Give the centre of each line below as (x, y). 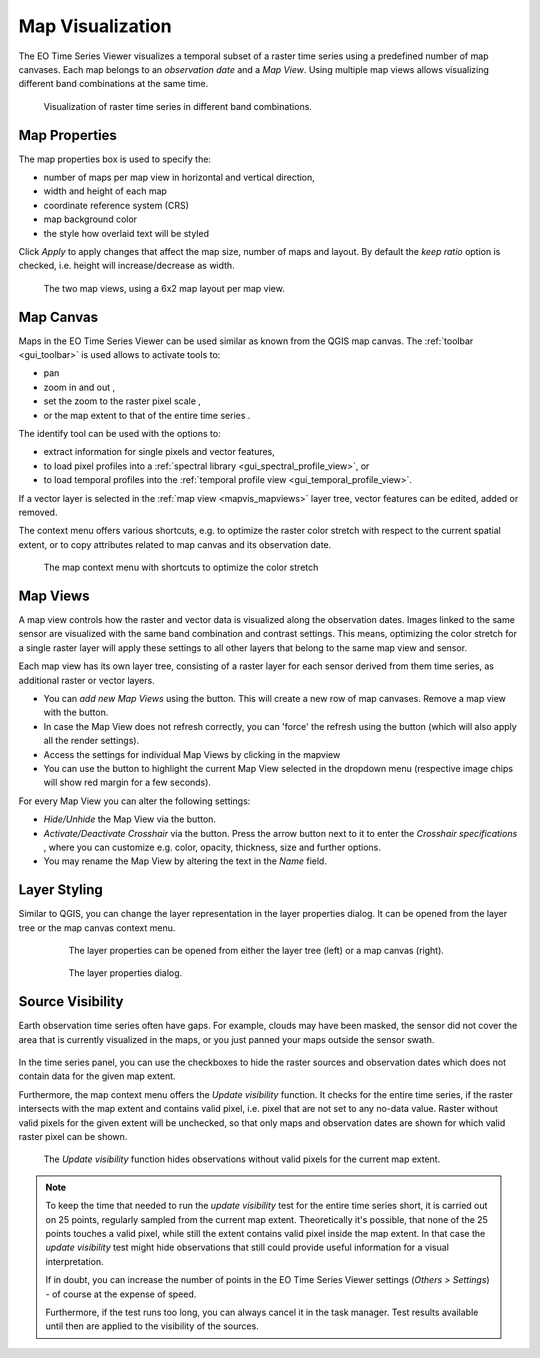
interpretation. (74, 1261)
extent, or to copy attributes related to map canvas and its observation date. (175, 544)
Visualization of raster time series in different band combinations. (177, 106)
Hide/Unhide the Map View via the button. (130, 819)
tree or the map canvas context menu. (97, 927)
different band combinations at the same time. (113, 84)
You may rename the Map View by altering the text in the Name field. (185, 861)
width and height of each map (105, 191)
